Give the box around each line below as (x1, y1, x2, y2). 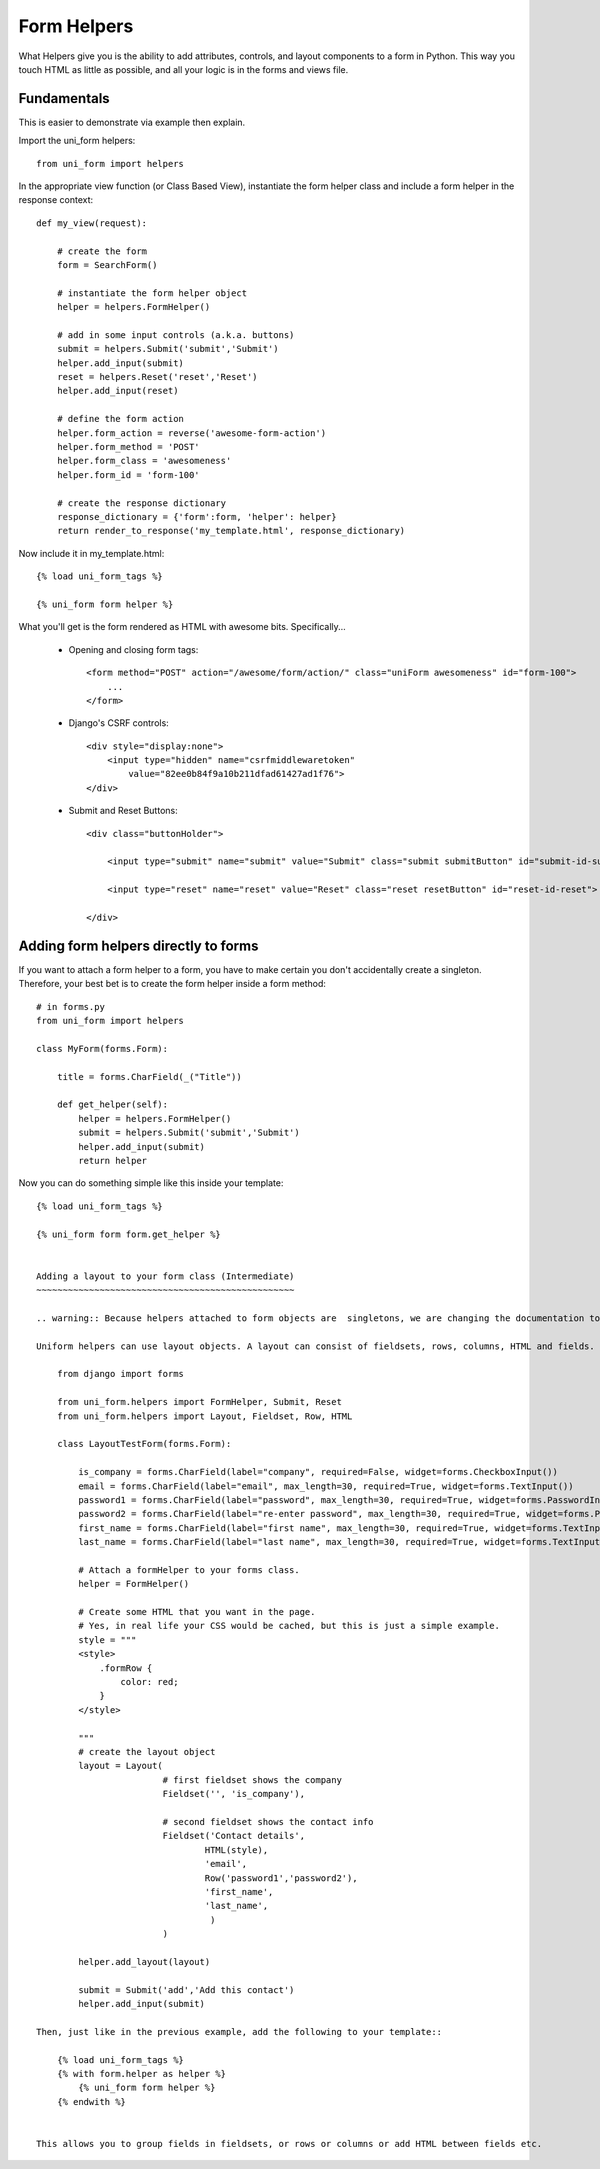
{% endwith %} (56, 2096, 127, 2107)
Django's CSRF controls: (68, 717, 169, 729)
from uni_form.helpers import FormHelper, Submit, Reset (56, 1396, 342, 1408)
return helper (78, 1155, 148, 1166)
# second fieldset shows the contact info (162, 1816, 374, 1827)
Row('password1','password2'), (204, 1872, 359, 1884)
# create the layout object (78, 1746, 216, 1757)
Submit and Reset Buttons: (68, 805, 179, 817)
